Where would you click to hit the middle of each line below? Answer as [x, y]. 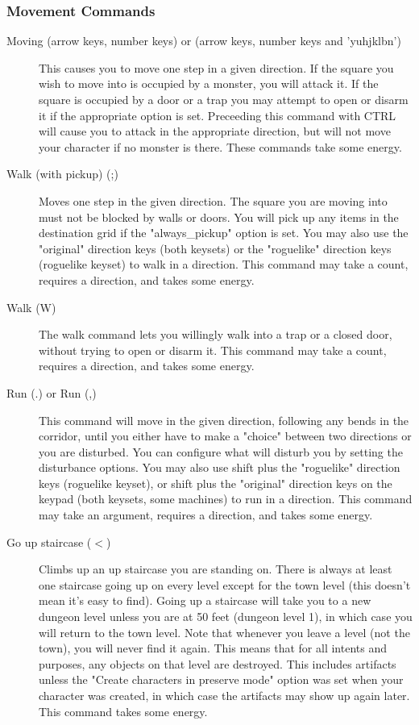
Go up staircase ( [49, 542]
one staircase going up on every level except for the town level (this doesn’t [225, 584]
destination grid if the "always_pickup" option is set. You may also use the [224, 233]
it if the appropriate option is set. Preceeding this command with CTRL [218, 115]
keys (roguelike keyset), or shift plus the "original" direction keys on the [216, 483]
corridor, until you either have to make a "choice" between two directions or [225, 436]
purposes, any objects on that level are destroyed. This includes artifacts [218, 663]
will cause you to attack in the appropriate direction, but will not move [215, 131]
